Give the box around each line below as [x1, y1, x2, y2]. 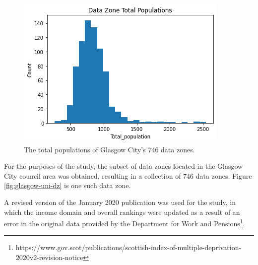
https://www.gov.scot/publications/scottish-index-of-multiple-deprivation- [15, 242, 242, 253]
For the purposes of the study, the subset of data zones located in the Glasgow [4, 161, 243, 171]
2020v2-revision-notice [15, 252, 83, 262]
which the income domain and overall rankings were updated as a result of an [4, 206, 240, 217]
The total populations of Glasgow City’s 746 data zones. [24, 144, 195, 154]
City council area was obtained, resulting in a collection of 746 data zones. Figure [4, 170, 252, 181]
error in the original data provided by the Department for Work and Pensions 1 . [4, 217, 245, 228]
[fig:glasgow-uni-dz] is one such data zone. [4, 180, 131, 191]
